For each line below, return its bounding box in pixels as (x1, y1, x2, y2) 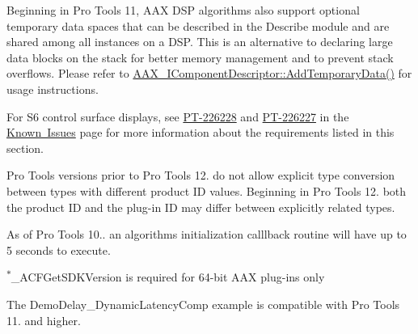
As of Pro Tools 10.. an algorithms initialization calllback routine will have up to (6, 226, 407, 243)
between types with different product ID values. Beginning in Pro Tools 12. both (6, 182, 407, 199)
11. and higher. (6, 311, 81, 328)
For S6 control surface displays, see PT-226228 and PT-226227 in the (6, 108, 349, 125)
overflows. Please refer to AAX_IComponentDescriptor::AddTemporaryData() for (6, 65, 412, 82)
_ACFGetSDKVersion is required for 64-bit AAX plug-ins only (11, 268, 325, 285)
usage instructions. (6, 80, 99, 97)
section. (6, 139, 44, 156)
